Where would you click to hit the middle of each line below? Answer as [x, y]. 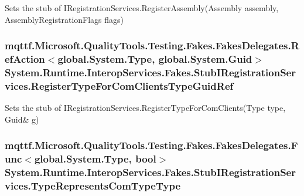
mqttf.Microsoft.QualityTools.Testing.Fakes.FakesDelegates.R [152, 45]
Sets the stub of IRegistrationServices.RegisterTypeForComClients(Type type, [145, 108]
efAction [25, 59]
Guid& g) [22, 119]
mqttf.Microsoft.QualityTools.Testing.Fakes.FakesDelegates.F [151, 145]
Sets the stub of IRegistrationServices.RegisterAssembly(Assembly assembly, [142, 8]
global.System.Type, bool [95, 159]
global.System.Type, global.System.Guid [155, 59]
